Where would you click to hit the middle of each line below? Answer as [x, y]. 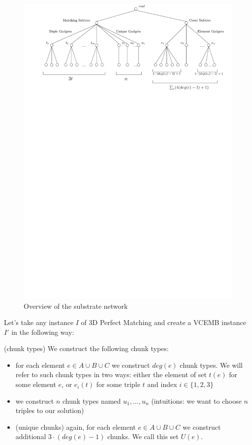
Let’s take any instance [39, 322]
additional [31, 436]
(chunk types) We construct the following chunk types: [86, 348]
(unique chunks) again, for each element [76, 427]
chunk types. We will [211, 365]
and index [162, 384]
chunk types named [92, 400]
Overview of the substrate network [76, 306]
